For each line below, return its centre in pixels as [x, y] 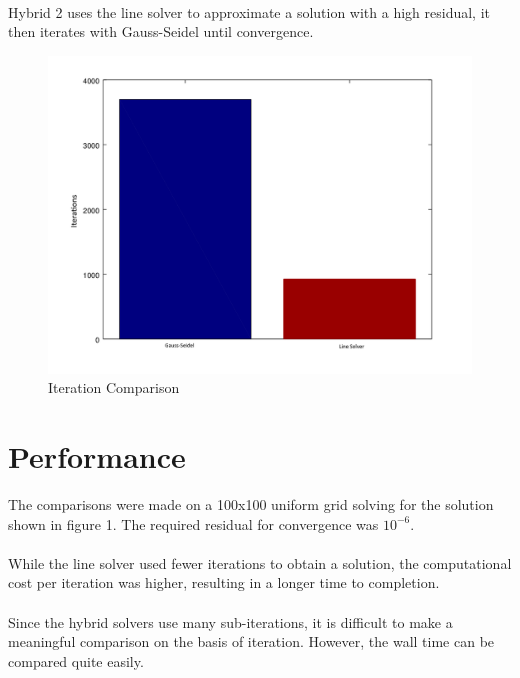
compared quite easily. [76, 660]
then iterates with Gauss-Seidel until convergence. [161, 31]
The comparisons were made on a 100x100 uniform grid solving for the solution [251, 504]
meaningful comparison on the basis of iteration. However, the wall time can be [251, 641]
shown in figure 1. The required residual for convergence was [193, 523]
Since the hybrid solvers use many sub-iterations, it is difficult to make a [230, 621]
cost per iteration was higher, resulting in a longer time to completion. [224, 582]
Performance [97, 456]
